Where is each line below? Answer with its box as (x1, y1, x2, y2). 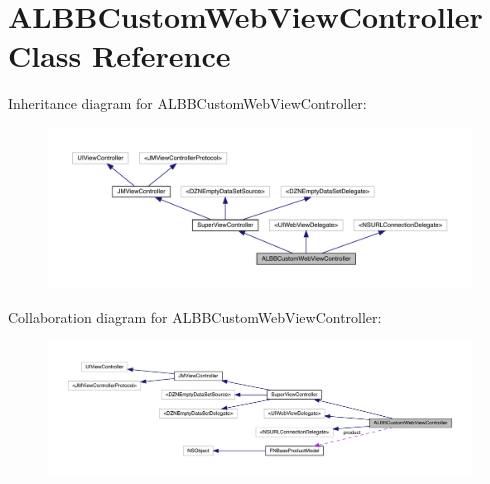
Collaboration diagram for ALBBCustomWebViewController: (8, 306, 382, 327)
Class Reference (8, 35, 231, 76)
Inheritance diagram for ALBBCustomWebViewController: (8, 93, 367, 114)
